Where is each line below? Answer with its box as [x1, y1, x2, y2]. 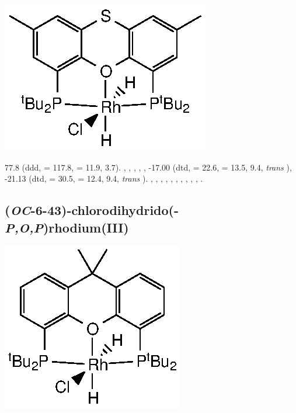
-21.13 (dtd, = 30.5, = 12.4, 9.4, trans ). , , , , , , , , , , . [5, 172, 203, 185]
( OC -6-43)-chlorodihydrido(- [5, 201, 179, 219]
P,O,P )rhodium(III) [5, 218, 129, 236]
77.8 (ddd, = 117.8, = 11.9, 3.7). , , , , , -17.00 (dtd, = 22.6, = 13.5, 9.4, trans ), [5, 161, 292, 173]
